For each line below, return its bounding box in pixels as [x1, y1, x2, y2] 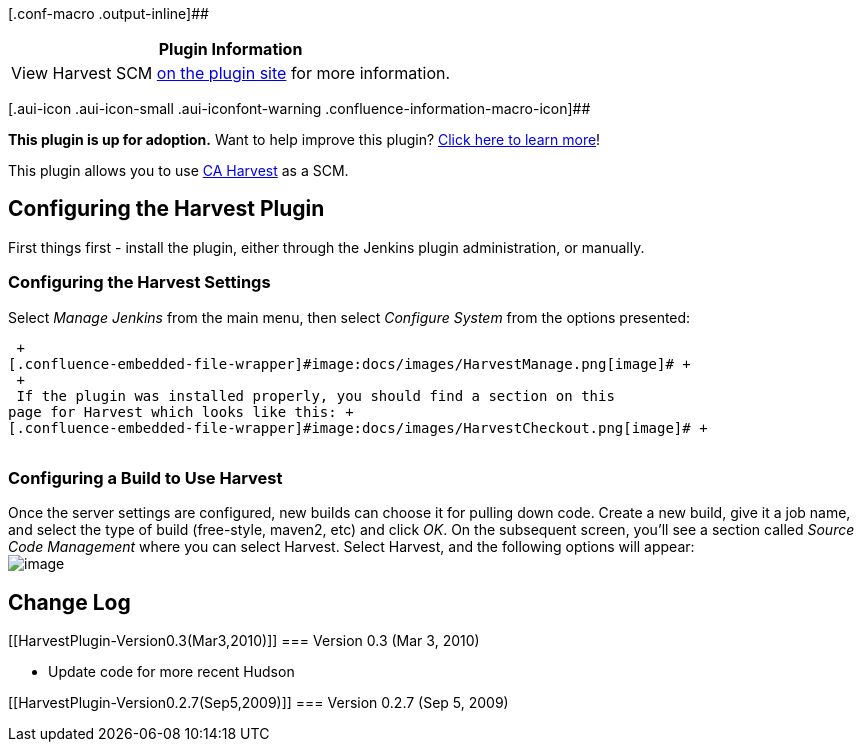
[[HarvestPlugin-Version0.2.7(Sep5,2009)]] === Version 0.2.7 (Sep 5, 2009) [8, 694, 509, 712]
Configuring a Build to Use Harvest [8, 467, 283, 488]
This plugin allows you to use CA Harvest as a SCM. [8, 162, 349, 179]
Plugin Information [158, 39, 303, 59]
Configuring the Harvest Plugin [8, 196, 325, 222]
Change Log [8, 589, 131, 615]
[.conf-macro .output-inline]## [8, 5, 209, 22]
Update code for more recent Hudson [48, 663, 295, 681]
